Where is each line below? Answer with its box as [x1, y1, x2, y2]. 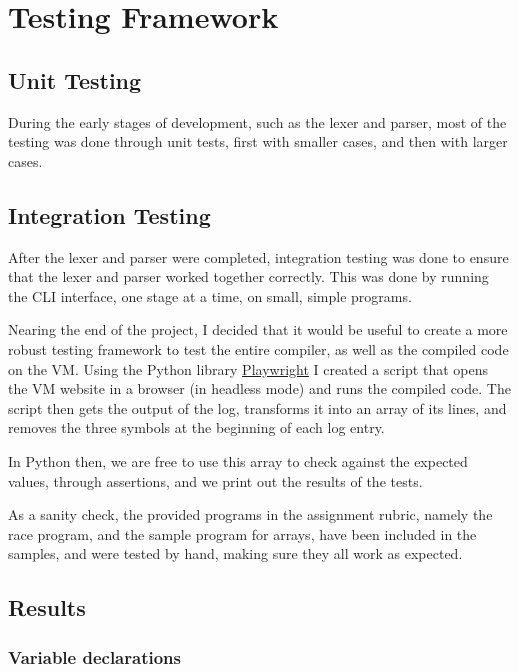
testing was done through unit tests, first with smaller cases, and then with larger [8, 131, 508, 152]
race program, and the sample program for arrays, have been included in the [8, 523, 477, 544]
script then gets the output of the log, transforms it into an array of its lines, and [8, 397, 507, 418]
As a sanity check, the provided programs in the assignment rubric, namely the [8, 504, 493, 525]
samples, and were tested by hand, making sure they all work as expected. [8, 543, 463, 564]
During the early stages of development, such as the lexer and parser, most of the [8, 111, 507, 132]
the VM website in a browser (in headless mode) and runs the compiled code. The [8, 378, 511, 399]
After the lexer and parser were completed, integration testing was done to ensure [8, 246, 509, 267]
